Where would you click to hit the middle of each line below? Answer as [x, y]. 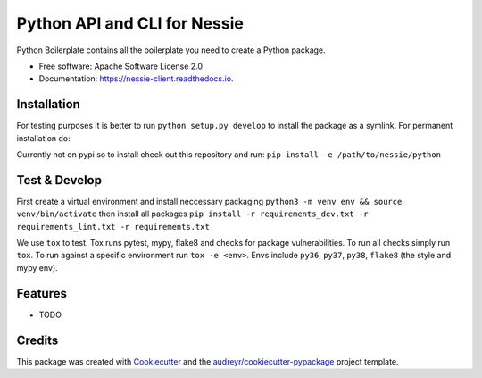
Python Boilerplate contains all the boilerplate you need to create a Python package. [171, 50]
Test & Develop [59, 180]
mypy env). [37, 267]
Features [42, 294]
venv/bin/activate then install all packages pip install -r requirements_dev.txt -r [192, 214]
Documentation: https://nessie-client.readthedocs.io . [136, 79]
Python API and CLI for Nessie [130, 23]
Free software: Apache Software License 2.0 [121, 66]
